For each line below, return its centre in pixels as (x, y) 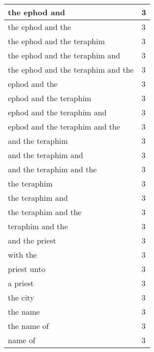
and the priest (32, 240)
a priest (21, 283)
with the (22, 255)
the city (21, 297)
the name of (29, 326)
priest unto (27, 269)
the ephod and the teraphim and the (71, 69)
